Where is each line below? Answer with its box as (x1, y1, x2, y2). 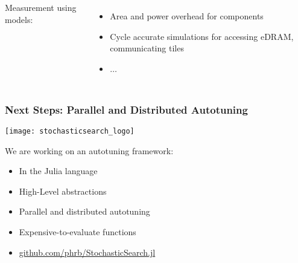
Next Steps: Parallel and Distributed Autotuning (5, 102, 248, 117)
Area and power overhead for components (110, 10, 264, 22)
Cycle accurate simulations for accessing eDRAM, (110, 30, 294, 42)
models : (5, 13, 33, 25)
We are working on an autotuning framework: (5, 144, 174, 157)
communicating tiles (110, 42, 184, 54)
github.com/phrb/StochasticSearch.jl (19, 245, 156, 258)
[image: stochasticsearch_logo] (5, 127, 135, 135)
